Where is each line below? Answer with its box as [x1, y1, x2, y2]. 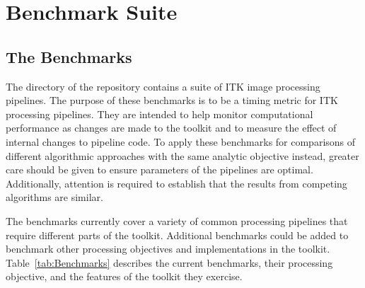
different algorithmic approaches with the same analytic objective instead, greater [6, 148, 359, 163]
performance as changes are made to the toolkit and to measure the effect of [6, 120, 337, 135]
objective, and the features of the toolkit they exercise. [6, 269, 243, 284]
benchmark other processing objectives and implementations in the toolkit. [6, 241, 330, 256]
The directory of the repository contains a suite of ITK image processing [6, 79, 320, 93]
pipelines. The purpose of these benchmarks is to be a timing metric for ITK [6, 93, 338, 108]
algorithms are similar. [6, 190, 103, 205]
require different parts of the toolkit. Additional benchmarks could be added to [6, 227, 349, 242]
